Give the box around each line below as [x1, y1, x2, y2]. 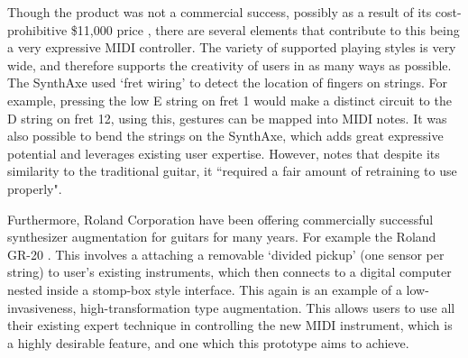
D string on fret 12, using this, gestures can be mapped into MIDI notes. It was [7, 108, 447, 127]
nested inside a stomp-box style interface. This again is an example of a [7, 280, 402, 298]
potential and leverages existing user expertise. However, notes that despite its [7, 143, 440, 162]
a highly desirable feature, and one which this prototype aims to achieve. [7, 333, 409, 352]
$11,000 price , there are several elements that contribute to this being [70, 20, 460, 39]
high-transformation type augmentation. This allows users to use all [80, 298, 455, 317]
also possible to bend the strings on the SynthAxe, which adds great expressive [7, 126, 444, 145]
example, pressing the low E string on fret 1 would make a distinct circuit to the [7, 90, 452, 109]
